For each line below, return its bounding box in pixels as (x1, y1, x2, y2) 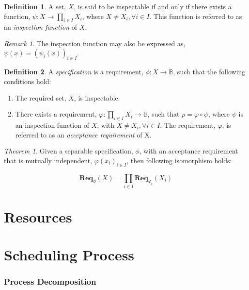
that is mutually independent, (4, 155, 93, 165)
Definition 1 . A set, (4, 1, 66, 11)
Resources (4, 207, 72, 227)
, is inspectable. (74, 92, 120, 102)
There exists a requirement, (15, 109, 97, 119)
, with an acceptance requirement (139, 146, 238, 156)
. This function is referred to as (149, 11, 242, 21)
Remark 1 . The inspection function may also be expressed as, (4, 38, 186, 48)
